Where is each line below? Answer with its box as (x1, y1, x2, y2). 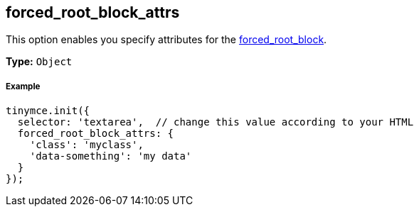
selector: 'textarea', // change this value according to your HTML (17, 116, 414, 128)
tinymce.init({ (6, 105, 90, 117)
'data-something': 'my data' (29, 150, 192, 162)
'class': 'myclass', (29, 139, 144, 151)
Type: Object (6, 55, 73, 68)
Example (6, 81, 41, 91)
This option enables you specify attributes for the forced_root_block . (6, 33, 327, 46)
